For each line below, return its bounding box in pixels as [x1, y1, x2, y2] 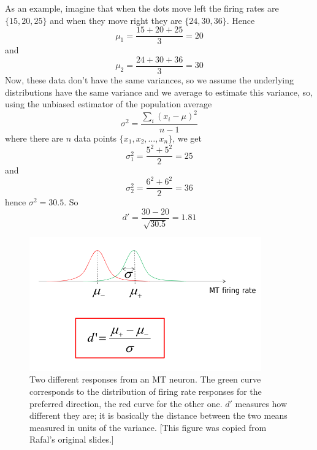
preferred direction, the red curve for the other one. [29, 397, 223, 410]
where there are [5, 132, 63, 145]
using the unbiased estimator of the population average [5, 97, 212, 110]
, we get [172, 132, 202, 145]
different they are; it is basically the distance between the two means [29, 409, 288, 422]
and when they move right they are [50, 13, 182, 26]
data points [74, 132, 117, 145]
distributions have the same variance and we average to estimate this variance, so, [5, 85, 313, 98]
